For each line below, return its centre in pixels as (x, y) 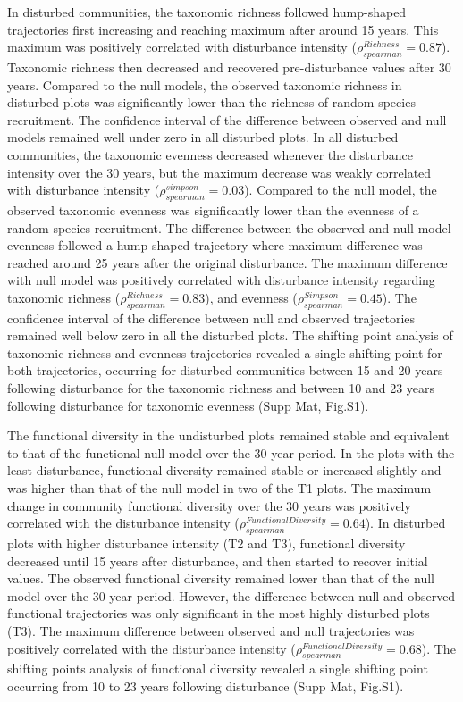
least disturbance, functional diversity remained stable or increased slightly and (224, 470)
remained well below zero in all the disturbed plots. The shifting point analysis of (230, 335)
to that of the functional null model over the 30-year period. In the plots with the (231, 452)
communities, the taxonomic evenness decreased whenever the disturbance (210, 154)
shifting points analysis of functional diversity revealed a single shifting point (218, 669)
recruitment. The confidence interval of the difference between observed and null (227, 119)
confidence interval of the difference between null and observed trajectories (211, 318)
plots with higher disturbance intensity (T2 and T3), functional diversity (206, 543)
